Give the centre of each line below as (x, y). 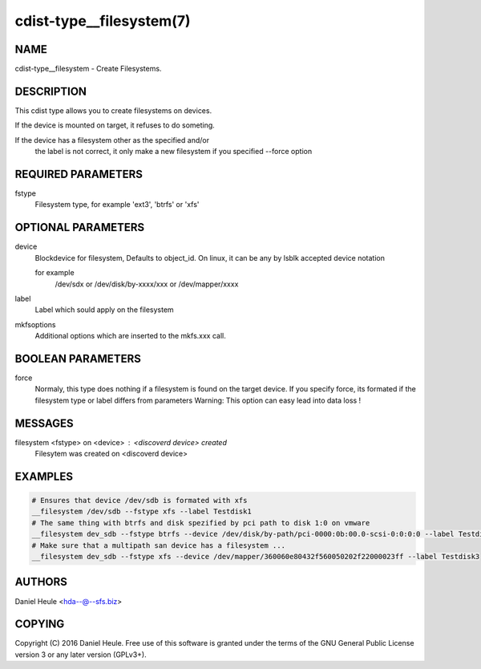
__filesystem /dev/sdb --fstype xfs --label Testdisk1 (141, 512)
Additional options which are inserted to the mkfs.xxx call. (130, 336)
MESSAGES (44, 423)
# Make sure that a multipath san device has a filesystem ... (159, 545)
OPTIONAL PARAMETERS (80, 227)
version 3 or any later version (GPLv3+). (81, 655)
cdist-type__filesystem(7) (103, 21)
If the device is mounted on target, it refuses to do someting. (115, 125)
